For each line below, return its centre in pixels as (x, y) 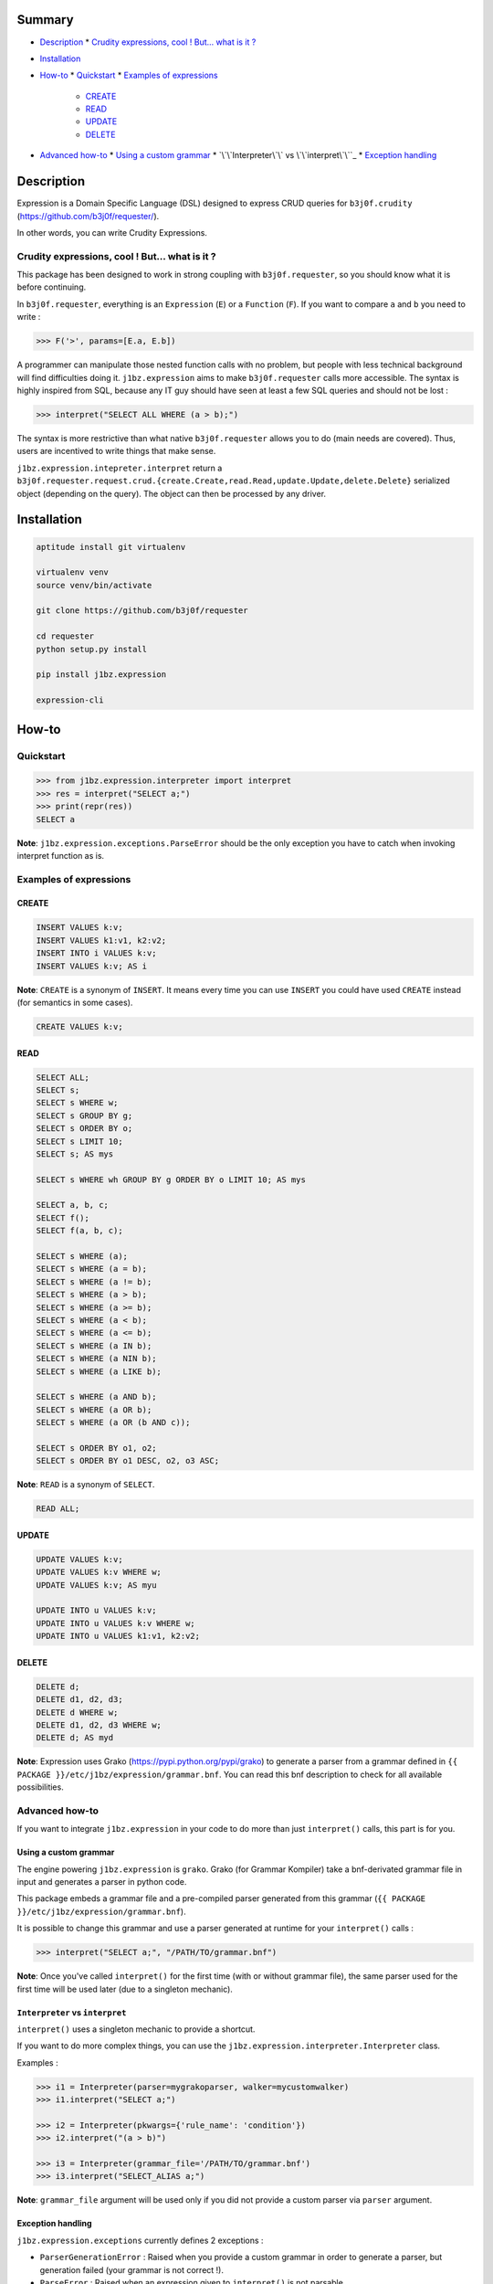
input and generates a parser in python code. (102, 1882)
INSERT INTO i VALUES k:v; (96, 953)
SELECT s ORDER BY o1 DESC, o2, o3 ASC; (127, 1461)
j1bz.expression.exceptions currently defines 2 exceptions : (140, 2240)
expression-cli (70, 700)
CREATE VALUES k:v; (79, 1026)
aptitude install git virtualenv (111, 547)
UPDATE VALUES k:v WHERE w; (99, 1572)
